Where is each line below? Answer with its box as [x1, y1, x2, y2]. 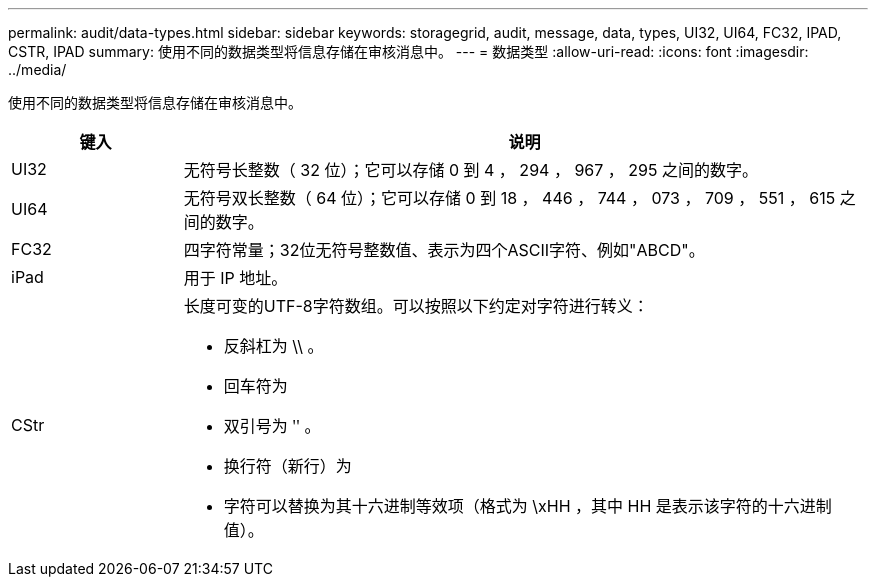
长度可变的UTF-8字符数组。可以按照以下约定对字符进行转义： [183, 296, 649, 316]
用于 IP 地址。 [183, 268, 288, 288]
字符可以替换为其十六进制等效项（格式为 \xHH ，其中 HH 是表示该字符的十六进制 [223, 496, 832, 516]
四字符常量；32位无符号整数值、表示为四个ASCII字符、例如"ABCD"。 [183, 240, 705, 260]
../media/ [8, 61, 67, 78]
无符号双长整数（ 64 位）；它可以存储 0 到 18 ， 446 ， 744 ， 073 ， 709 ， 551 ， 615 [183, 188, 836, 208]
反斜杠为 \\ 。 [223, 336, 324, 356]
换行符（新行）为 [223, 456, 352, 476]
